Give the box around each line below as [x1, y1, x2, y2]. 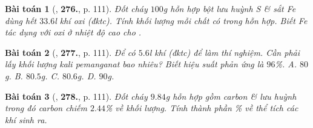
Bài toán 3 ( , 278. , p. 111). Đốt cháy [5, 90, 148, 102]
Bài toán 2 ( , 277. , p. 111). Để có [5, 46, 136, 58]
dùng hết [5, 14, 37, 26]
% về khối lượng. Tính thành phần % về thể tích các [105, 102, 298, 114]
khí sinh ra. [5, 113, 47, 126]
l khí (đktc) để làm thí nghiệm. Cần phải [149, 46, 300, 58]
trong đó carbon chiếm [5, 102, 87, 114]
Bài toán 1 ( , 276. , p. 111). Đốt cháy [5, 2, 148, 14]
